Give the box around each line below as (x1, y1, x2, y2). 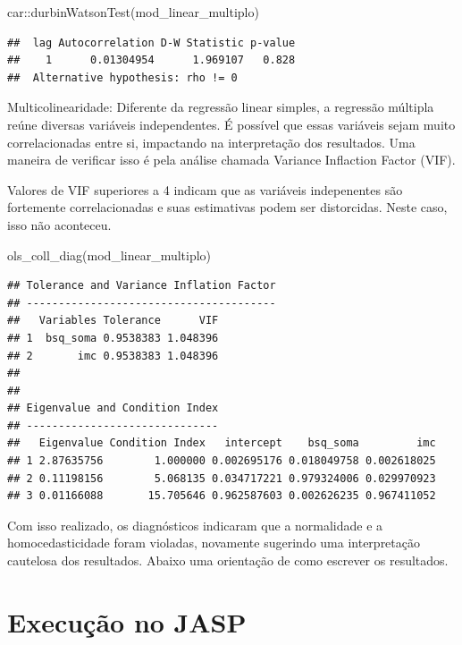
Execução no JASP (7, 603, 247, 640)
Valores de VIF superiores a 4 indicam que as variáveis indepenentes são (7, 180, 403, 199)
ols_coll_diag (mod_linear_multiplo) (7, 245, 212, 264)
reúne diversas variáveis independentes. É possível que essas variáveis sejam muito (7, 115, 456, 133)
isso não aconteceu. (7, 215, 112, 233)
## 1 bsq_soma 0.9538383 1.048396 (7, 331, 219, 344)
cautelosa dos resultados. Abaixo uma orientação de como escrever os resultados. (7, 551, 449, 570)
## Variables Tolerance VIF (7, 314, 219, 327)
